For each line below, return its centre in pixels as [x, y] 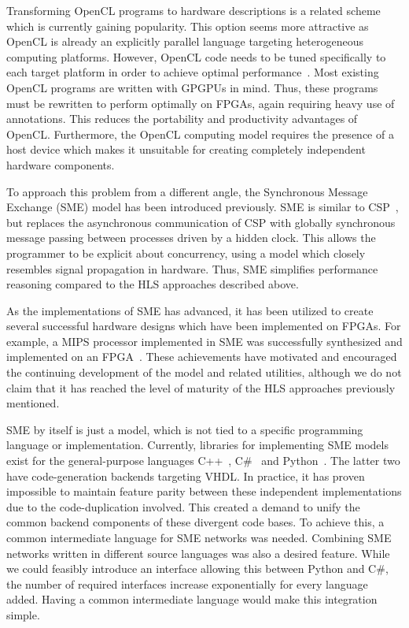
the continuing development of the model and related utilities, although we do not [204, 372]
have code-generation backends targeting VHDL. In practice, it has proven [186, 476]
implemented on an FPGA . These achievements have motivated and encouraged [202, 357]
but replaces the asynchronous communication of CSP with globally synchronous [201, 222]
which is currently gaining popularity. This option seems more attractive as [188, 26]
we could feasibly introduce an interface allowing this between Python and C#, [197, 569]
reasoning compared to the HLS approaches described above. [153, 284]
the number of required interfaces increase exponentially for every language [187, 583]
